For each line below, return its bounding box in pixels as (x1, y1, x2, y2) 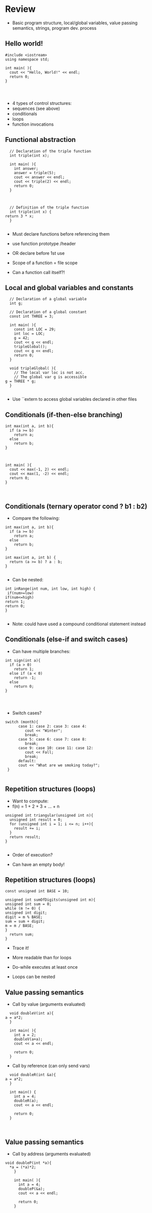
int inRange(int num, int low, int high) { (5, 586, 96, 591)
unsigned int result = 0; (9, 817, 63, 822)
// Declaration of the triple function (9, 148, 91, 154)
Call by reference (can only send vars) (12, 1063, 90, 1069)
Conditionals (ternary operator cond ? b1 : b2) (5, 502, 148, 511)
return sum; (9, 932, 34, 937)
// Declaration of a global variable (9, 297, 87, 302)
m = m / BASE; (5, 924, 34, 929)
